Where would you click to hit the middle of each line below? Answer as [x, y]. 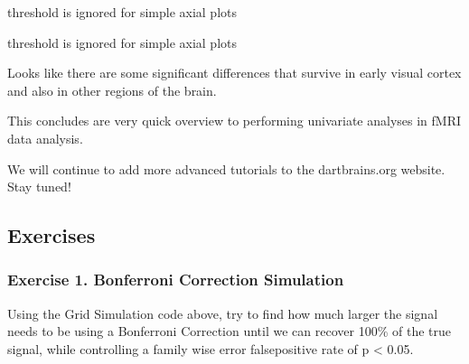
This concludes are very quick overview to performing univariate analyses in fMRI [234, 121]
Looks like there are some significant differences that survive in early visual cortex [234, 73]
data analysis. [45, 138]
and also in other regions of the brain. [112, 90]
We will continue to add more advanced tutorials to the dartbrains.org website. [226, 168]
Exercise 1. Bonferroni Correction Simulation [176, 280]
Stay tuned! [39, 187]
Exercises [52, 235]
